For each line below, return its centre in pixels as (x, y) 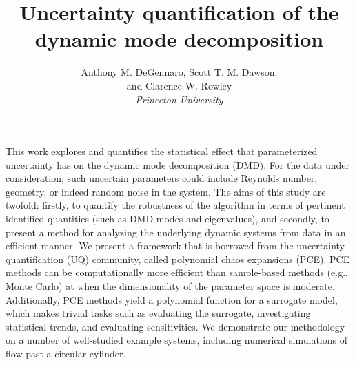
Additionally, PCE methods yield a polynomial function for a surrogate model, (172, 299)
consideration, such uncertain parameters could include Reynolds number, (162, 178)
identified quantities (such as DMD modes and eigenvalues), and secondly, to (168, 219)
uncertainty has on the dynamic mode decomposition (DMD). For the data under (178, 164)
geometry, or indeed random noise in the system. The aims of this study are (166, 191)
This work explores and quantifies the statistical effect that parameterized (162, 151)
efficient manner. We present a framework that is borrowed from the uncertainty (175, 246)
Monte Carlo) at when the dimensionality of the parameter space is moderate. (170, 286)
